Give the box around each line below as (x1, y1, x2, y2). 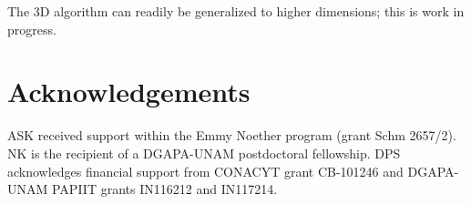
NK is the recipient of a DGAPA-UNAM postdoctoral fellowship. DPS (7, 143, 401, 162)
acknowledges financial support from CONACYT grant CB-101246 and (7, 161, 404, 180)
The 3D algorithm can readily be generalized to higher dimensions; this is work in (7, 2, 465, 20)
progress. (7, 19, 56, 38)
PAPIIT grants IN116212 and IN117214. (51, 179, 278, 199)
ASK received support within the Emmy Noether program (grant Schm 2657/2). (7, 126, 456, 145)
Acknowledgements (7, 73, 251, 110)
